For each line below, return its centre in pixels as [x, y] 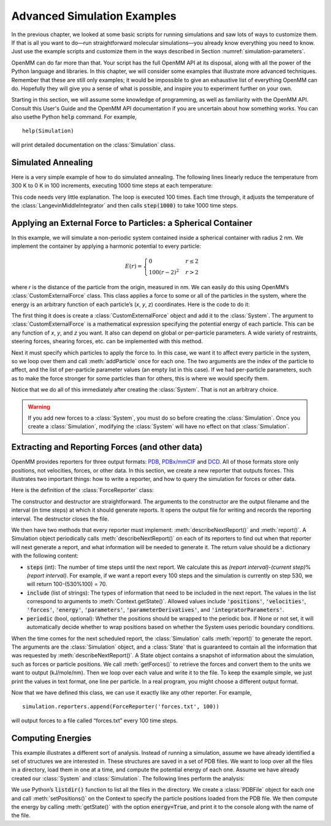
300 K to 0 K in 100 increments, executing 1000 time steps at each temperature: [112, 186]
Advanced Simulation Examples [94, 16]
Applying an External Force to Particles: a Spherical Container [132, 223]
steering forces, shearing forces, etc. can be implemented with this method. [107, 341]
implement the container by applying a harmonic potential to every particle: [106, 246]
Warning [39, 407]
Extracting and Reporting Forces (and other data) [107, 447]
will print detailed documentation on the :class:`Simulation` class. [93, 145]
